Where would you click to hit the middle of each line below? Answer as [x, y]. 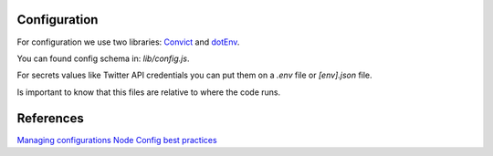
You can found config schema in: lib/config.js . [103, 58]
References [50, 118]
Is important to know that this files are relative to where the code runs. [149, 92]
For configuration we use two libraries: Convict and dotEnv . [128, 42]
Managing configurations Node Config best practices [117, 140]
